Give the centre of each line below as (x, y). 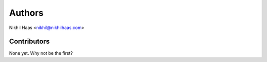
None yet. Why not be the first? (41, 53)
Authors (26, 13)
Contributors (29, 42)
